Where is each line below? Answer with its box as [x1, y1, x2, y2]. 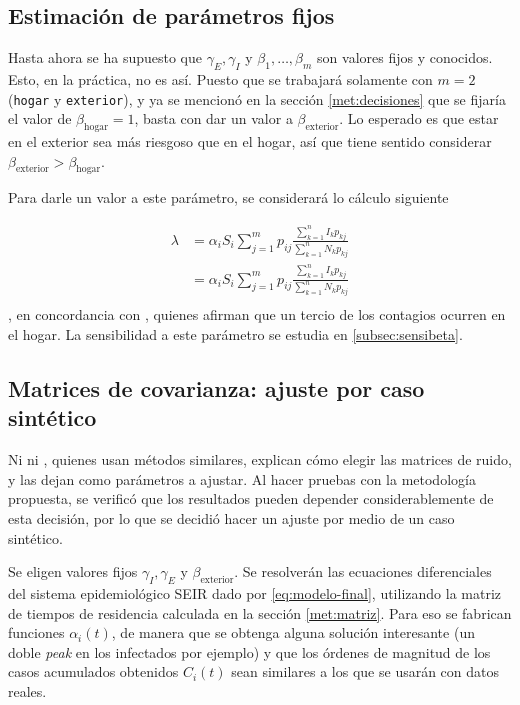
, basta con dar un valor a [134, 108, 293, 129]
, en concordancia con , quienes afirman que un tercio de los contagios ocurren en [8, 304, 506, 325]
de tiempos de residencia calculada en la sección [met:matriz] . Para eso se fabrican [8, 602, 512, 623]
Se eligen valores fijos [8, 561, 138, 582]
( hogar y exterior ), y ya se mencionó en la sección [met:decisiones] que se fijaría [8, 88, 506, 109]
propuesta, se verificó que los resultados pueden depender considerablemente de [8, 488, 494, 509]
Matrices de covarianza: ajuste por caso [8, 373, 425, 404]
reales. [8, 680, 47, 701]
